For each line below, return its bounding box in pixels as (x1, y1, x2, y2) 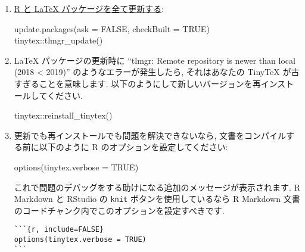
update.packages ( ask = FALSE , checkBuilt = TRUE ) (14, 22, 210, 35)
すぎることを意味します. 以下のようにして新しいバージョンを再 (14, 77, 261, 89)
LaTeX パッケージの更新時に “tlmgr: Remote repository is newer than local (14, 54, 295, 66)
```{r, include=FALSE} (14, 225, 104, 234)
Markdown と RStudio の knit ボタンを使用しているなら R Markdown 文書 (14, 192, 300, 205)
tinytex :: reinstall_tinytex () (14, 109, 113, 122)
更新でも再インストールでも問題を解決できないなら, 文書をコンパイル (14, 129, 287, 141)
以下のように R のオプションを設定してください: (39, 141, 228, 153)
